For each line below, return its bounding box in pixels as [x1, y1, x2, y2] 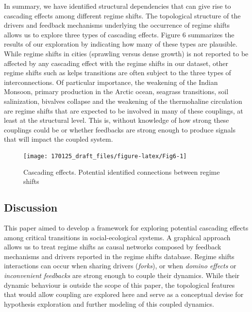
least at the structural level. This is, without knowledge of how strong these [4, 115, 229, 125]
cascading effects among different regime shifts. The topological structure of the [4, 10, 241, 20]
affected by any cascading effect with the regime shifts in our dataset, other [4, 58, 228, 68]
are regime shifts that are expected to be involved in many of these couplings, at [4, 105, 243, 115]
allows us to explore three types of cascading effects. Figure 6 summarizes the [4, 29, 235, 39]
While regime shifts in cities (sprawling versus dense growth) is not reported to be [4, 48, 249, 58]
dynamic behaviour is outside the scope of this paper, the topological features [4, 279, 235, 290]
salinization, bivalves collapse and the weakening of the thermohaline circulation [4, 96, 242, 106]
